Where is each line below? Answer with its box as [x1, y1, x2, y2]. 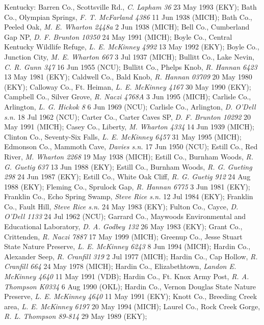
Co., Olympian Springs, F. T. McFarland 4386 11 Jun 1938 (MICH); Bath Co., [4, 11, 252, 22]
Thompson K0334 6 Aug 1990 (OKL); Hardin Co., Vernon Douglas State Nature [4, 281, 256, 291]
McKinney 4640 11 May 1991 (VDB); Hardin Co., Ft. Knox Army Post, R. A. [4, 271, 249, 282]
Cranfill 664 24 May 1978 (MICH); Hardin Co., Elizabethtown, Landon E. [4, 261, 236, 272]
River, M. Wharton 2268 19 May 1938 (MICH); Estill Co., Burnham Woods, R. [4, 151, 254, 161]
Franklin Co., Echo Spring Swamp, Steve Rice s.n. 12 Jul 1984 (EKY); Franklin [4, 191, 253, 202]
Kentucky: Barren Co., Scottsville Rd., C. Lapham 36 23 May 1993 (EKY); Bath [4, 2, 257, 12]
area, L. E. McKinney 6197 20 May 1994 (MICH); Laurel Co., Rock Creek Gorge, [4, 301, 260, 311]
